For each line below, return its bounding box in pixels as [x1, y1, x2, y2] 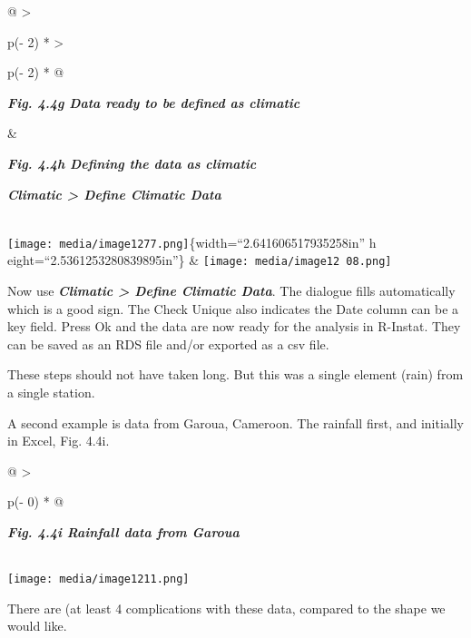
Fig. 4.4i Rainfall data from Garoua [7, 523, 240, 541]
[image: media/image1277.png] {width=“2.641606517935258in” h [7, 232, 377, 251]
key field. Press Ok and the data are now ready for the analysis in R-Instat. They [7, 317, 461, 336]
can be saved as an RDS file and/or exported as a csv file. [7, 334, 329, 353]
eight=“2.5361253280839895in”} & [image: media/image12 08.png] [7, 250, 392, 270]
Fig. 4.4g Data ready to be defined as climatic [7, 93, 300, 112]
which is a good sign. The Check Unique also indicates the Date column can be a [7, 299, 459, 318]
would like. [7, 616, 67, 635]
